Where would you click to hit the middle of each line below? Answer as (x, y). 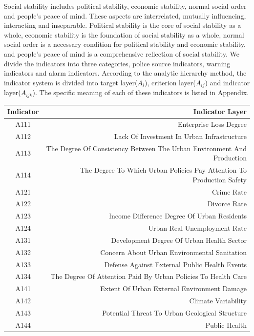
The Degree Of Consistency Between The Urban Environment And (146, 148)
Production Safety (220, 179)
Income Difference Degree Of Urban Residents (178, 216)
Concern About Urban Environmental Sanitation (173, 252)
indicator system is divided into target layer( (71, 82)
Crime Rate (229, 191)
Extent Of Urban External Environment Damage (173, 288)
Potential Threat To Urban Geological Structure (174, 313)
